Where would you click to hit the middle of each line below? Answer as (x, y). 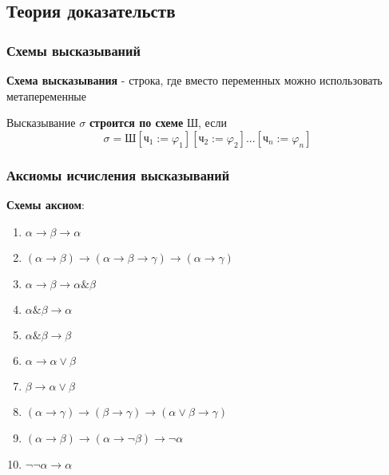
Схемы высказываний (73, 50)
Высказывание (41, 123)
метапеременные (46, 95)
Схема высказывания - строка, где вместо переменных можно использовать (194, 80)
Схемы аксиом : (46, 204)
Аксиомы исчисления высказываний (118, 174)
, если (212, 123)
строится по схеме (136, 123)
